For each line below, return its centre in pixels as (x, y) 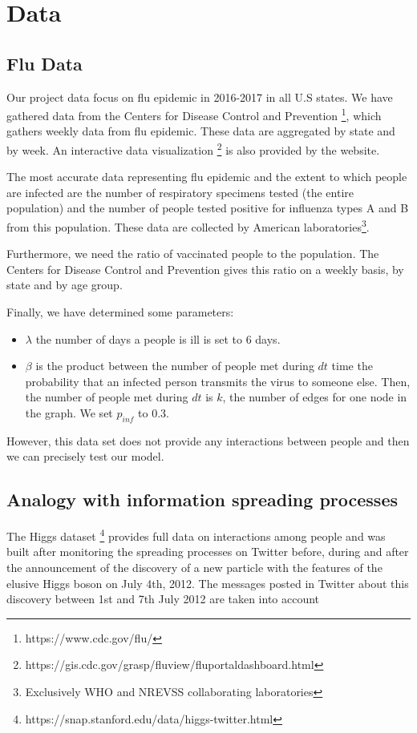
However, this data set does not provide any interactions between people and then (208, 440)
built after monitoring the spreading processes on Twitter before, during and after (208, 552)
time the (352, 366)
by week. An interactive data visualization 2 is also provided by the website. (193, 149)
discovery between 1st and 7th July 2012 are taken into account (163, 599)
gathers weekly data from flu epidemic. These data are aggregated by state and (201, 131)
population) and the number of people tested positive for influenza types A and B (208, 208)
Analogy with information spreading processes (202, 499)
